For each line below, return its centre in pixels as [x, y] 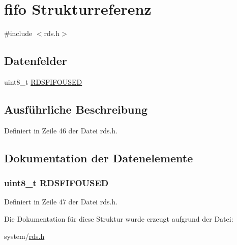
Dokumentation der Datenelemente [99, 157]
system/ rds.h [24, 236]
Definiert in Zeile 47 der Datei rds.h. [61, 202]
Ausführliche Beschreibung [76, 109]
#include [18, 33]
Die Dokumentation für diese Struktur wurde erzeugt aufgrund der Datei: [119, 218]
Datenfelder [36, 61]
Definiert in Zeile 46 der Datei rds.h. [61, 130]
